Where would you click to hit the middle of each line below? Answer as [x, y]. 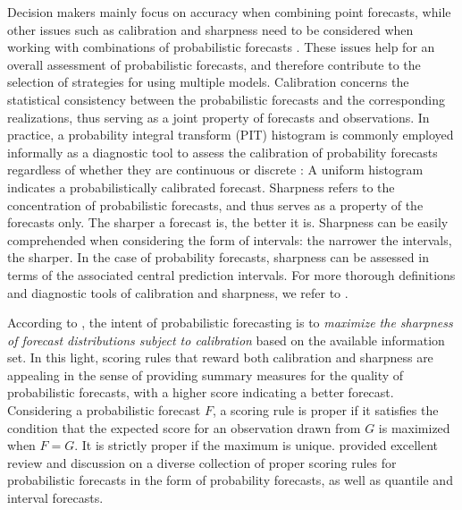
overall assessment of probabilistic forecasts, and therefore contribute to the [214, 64]
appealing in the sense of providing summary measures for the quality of [206, 374]
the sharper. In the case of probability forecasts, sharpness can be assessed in [218, 257]
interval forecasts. [55, 498]
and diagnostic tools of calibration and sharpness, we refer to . [178, 292]
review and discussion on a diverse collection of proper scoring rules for [202, 462]
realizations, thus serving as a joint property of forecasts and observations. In [218, 117]
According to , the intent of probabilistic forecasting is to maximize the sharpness [230, 323]
